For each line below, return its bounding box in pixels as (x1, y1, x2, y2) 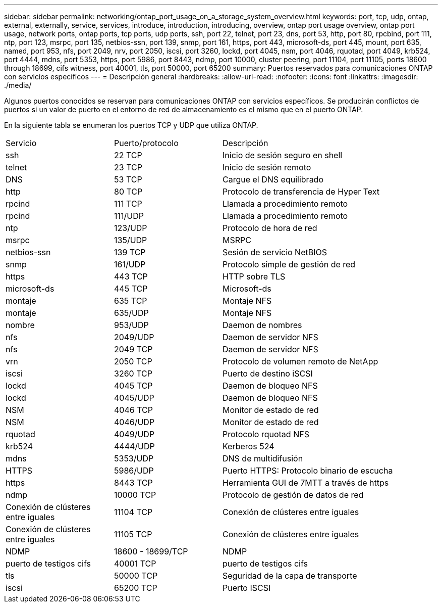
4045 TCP (114, 381, 153, 391)
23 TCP (114, 162, 142, 172)
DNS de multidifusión (223, 453, 303, 463)
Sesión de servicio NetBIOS (223, 247, 327, 257)
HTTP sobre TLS (223, 271, 286, 282)
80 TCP (114, 186, 143, 197)
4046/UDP (114, 417, 155, 427)
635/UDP (114, 308, 149, 318)
